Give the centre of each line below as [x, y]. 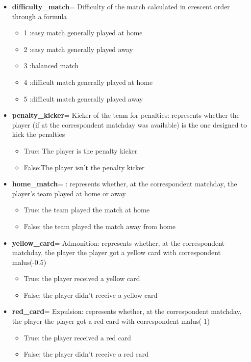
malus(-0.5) [29, 262]
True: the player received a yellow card [82, 278]
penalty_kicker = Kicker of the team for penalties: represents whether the [126, 115]
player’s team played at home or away [69, 193]
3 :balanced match [51, 65]
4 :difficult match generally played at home [88, 82]
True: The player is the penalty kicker [81, 150]
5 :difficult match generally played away [83, 98]
